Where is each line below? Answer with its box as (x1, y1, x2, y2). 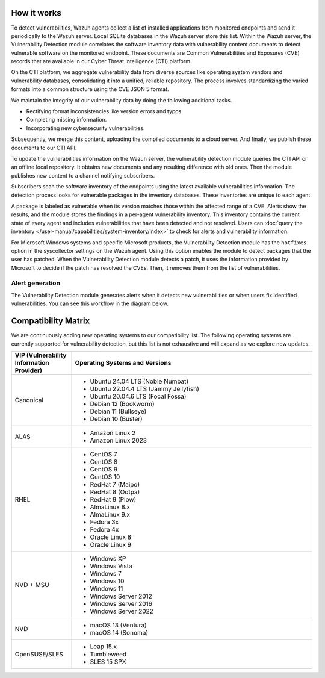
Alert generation (11, 279, 60, 287)
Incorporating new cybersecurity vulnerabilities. (26, 124, 145, 132)
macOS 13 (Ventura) (90, 621, 147, 629)
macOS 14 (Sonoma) (90, 628, 149, 636)
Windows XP (90, 554, 126, 562)
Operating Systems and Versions (75, 358, 172, 367)
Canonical (14, 396, 43, 404)
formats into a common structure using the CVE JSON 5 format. (11, 86, 169, 93)
